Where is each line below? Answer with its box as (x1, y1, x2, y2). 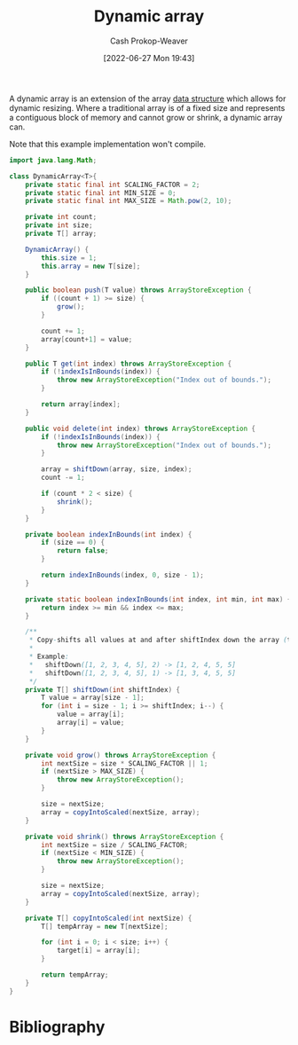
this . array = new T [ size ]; (41, 262, 141, 271)
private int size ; (25, 221, 93, 230)
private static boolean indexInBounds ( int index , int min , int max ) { (25, 594, 292, 604)
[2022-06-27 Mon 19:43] (103, 52, 195, 63)
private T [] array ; (25, 229, 98, 239)
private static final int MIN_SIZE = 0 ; (25, 188, 176, 197)
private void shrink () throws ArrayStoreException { (25, 832, 224, 841)
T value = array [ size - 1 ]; (41, 694, 145, 703)
